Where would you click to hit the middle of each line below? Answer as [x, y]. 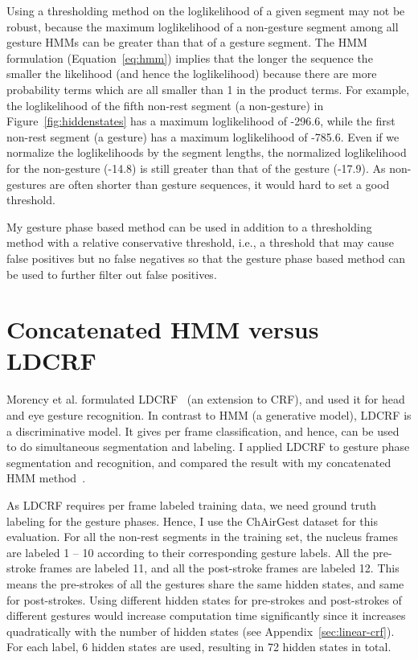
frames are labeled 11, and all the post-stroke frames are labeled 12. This [219, 568]
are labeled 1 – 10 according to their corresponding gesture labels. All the [188, 552]
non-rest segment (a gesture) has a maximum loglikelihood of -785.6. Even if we [203, 136]
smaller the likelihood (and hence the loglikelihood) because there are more [192, 74]
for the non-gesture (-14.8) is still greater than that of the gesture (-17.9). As [196, 168]
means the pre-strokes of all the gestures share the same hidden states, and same [205, 583]
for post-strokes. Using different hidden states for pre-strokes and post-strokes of [204, 599]
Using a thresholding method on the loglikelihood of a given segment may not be [206, 10]
